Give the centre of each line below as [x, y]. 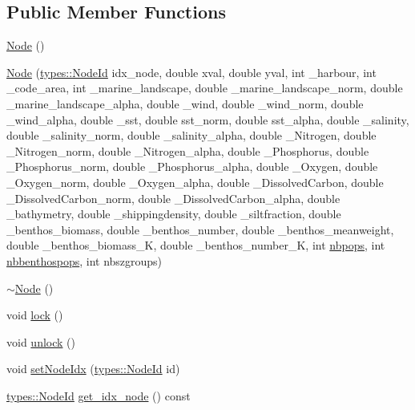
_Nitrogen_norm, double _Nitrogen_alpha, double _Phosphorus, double [188, 150]
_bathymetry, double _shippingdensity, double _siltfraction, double [174, 214]
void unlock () [41, 341]
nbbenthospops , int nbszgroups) [85, 260]
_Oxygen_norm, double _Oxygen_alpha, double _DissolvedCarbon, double [195, 182]
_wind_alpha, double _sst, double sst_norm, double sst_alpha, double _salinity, [208, 119]
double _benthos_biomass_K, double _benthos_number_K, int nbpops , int [196, 245]
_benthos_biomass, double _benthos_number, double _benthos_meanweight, [200, 229]
